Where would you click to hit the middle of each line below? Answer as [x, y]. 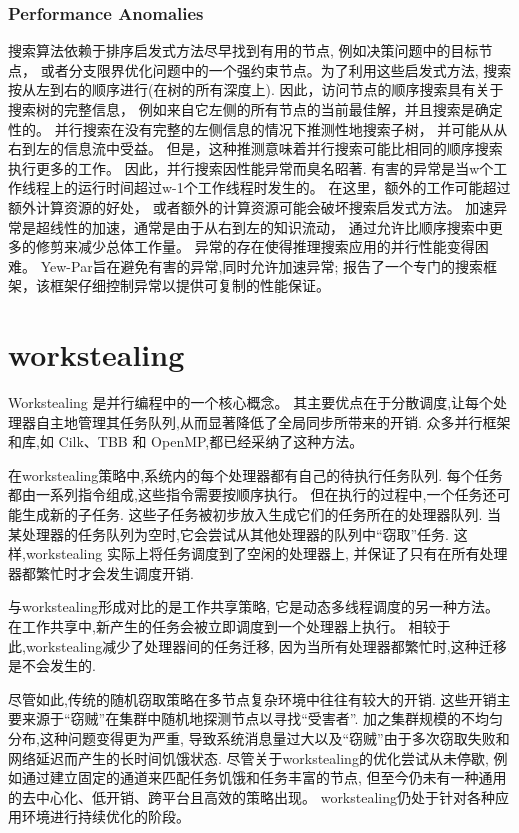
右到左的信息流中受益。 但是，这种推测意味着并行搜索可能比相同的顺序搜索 [255, 148]
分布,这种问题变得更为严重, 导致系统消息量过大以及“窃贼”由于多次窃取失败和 [259, 737]
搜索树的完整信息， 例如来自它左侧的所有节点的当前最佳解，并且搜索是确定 [255, 109]
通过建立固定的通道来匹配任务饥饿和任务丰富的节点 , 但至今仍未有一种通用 [264, 777]
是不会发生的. [52, 665]
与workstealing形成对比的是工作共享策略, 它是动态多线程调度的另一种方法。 [253, 606]
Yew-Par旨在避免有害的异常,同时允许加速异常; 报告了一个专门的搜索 [262, 265]
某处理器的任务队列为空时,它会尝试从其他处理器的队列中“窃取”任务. [228, 533]
